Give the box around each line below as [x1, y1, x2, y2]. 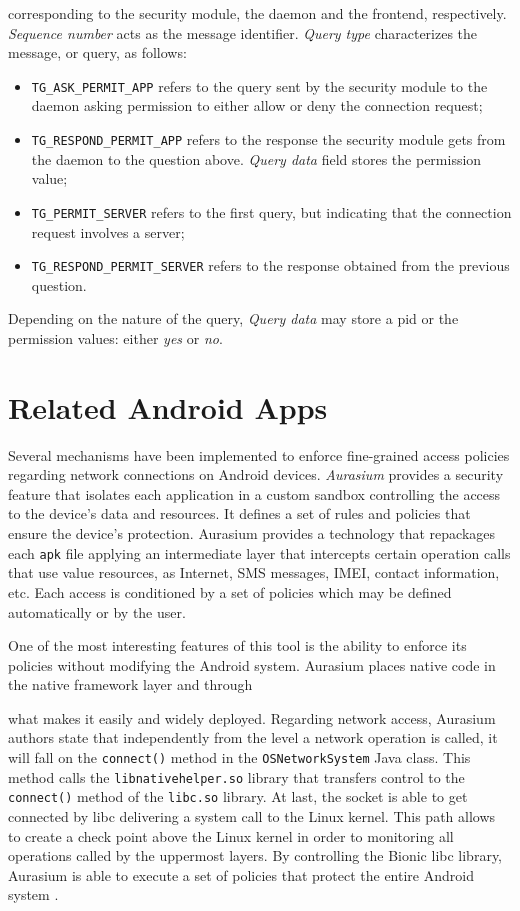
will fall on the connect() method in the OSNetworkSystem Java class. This [8, 747, 471, 768]
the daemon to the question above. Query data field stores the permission [31, 148, 482, 169]
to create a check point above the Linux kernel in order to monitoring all [8, 825, 454, 846]
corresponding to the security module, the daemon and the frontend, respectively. [8, 3, 507, 23]
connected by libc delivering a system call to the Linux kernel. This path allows [8, 806, 496, 827]
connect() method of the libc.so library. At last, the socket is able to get [8, 786, 468, 807]
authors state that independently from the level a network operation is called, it [8, 727, 498, 748]
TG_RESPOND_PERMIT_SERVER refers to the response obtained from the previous [31, 255, 510, 276]
